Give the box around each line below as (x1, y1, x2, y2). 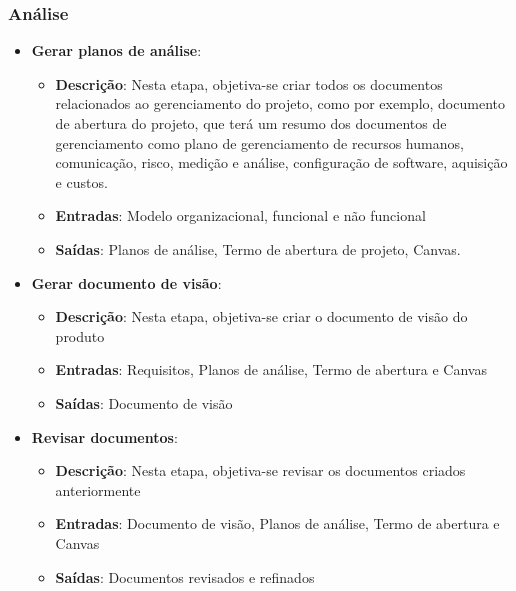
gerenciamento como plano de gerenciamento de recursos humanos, (55, 132, 464, 153)
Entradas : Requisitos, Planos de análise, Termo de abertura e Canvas (55, 359, 487, 380)
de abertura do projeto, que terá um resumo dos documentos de (55, 113, 447, 133)
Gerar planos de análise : (31, 40, 202, 61)
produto (55, 325, 105, 346)
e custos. (55, 171, 108, 192)
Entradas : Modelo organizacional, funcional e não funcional (55, 205, 426, 226)
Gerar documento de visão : (31, 272, 222, 293)
